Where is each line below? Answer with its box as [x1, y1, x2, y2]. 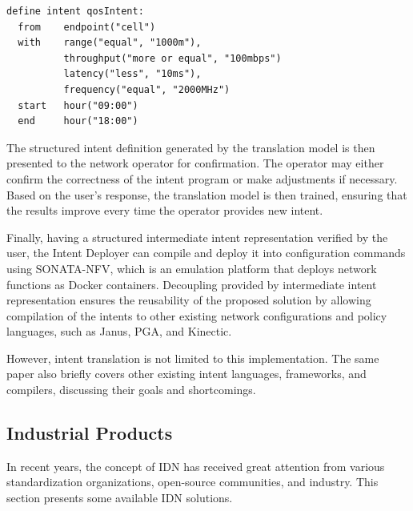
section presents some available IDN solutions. [6, 489, 233, 506]
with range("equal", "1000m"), [18, 37, 202, 49]
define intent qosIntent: [6, 6, 144, 17]
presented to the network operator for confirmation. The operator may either [6, 155, 384, 171]
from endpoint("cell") [18, 21, 156, 33]
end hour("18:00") [18, 115, 138, 127]
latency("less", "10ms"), [63, 68, 202, 80]
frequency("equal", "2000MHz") [63, 83, 231, 95]
